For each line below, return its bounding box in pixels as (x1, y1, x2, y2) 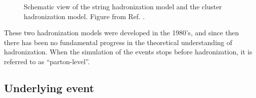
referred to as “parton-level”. (4, 56, 90, 66)
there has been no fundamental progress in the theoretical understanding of (4, 37, 232, 47)
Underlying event (4, 80, 94, 95)
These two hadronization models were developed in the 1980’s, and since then (4, 27, 239, 38)
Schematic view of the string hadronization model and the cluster (24, 1, 222, 11)
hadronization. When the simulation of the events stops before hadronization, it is (4, 47, 253, 57)
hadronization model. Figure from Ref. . (24, 11, 145, 21)
